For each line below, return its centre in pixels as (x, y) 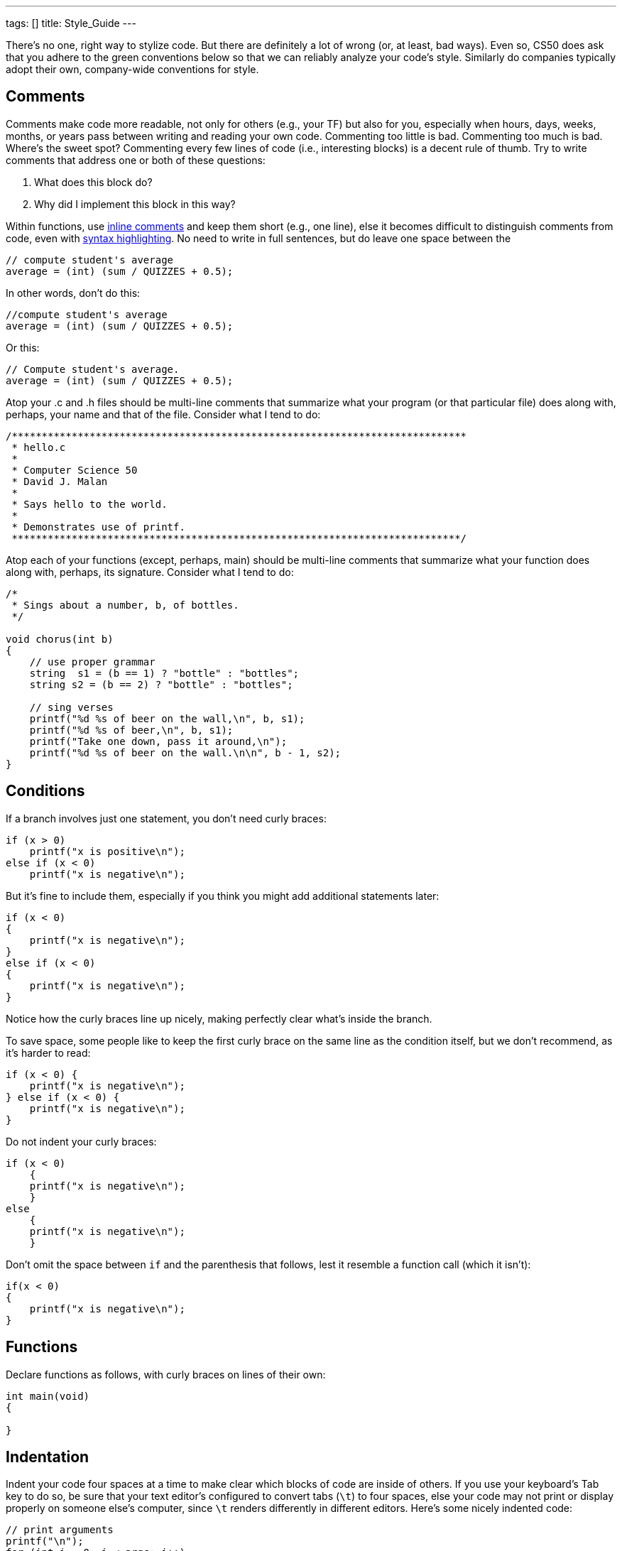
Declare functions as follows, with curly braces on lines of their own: (166, 1374)
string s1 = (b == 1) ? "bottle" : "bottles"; (164, 673)
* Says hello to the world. (89, 504)
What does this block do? (93, 182)
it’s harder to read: (48, 1052)
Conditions (45, 791)
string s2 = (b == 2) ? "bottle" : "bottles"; (161, 684)
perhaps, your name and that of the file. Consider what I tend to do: (163, 414)
